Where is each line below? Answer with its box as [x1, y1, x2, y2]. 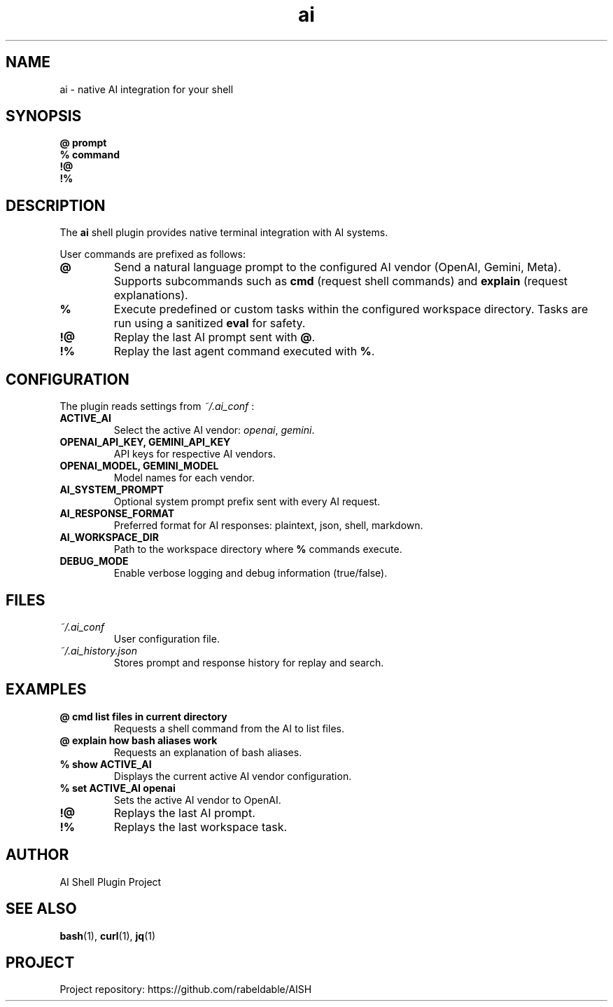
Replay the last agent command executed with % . [113, 344, 375, 359]
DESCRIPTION [6, 196, 106, 214]
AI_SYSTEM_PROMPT [59, 484, 164, 496]
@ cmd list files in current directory [59, 710, 227, 722]
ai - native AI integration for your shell [59, 83, 234, 95]
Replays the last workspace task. [113, 819, 288, 834]
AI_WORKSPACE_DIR [59, 531, 159, 544]
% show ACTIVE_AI [59, 758, 152, 770]
